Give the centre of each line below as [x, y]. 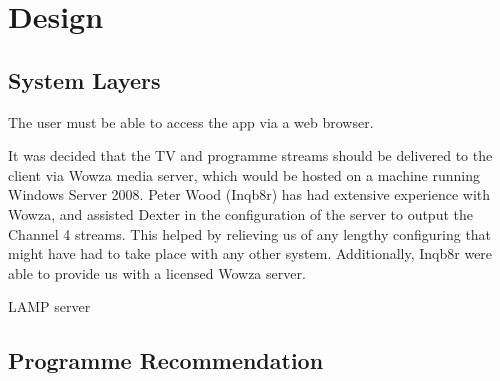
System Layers [84, 79]
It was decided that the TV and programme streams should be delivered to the [250, 155]
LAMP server [49, 306]
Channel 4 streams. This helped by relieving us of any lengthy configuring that [250, 233]
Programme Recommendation [166, 360]
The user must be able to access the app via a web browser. [191, 121]
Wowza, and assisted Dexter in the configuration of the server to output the [240, 213]
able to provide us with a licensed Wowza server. [157, 272]
